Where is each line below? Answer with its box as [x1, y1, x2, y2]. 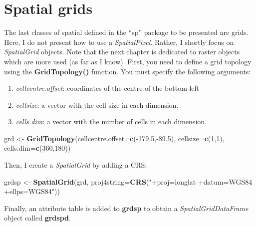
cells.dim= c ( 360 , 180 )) [4, 143, 71, 153]
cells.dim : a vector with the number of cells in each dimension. [15, 116, 207, 127]
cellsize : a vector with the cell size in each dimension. [15, 99, 179, 110]
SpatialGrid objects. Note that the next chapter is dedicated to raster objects [4, 46, 240, 57]
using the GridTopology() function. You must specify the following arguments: [4, 66, 251, 76]
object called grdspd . [4, 213, 71, 223]
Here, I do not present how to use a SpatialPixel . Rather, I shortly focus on [4, 36, 234, 47]
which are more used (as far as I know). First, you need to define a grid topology [4, 56, 252, 66]
